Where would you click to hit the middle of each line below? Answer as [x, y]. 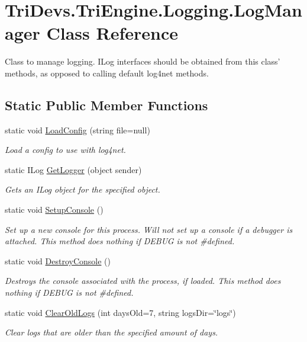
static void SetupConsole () [54, 210]
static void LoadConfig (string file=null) [77, 130]
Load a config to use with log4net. [65, 150]
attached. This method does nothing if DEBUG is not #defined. [120, 241]
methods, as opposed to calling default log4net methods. [107, 73]
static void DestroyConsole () [58, 261]
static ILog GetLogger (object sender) [73, 169]
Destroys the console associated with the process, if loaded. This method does [143, 281]
